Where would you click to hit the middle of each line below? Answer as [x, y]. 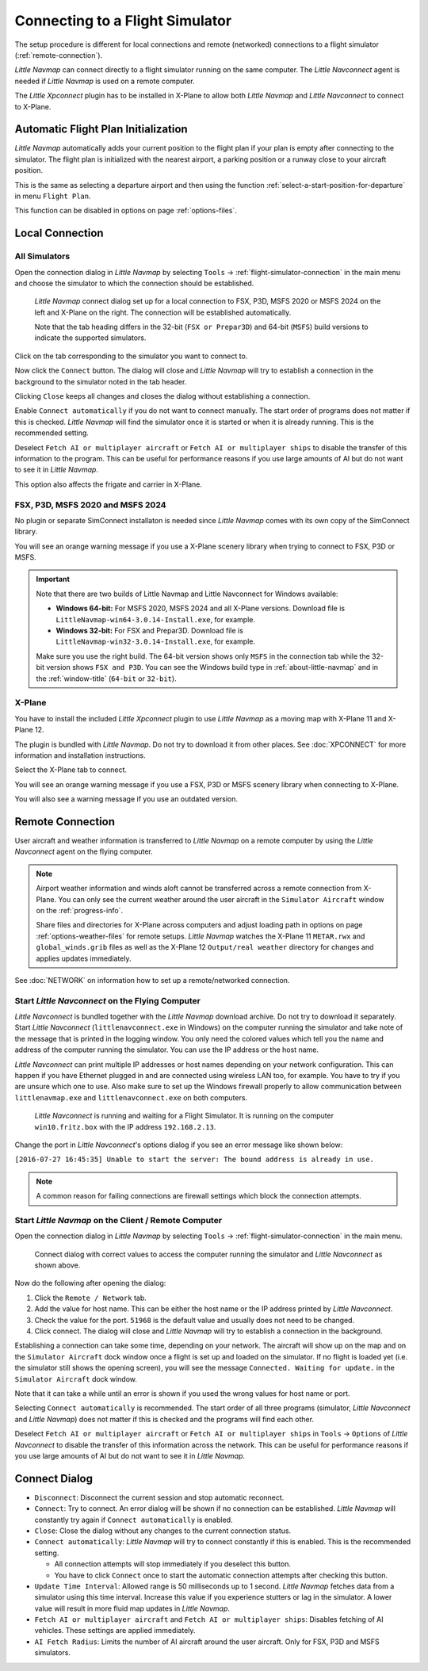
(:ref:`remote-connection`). [59, 55]
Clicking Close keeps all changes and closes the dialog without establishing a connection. [162, 396]
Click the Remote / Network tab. [90, 1298]
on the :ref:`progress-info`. [79, 910]
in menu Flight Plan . [53, 196]
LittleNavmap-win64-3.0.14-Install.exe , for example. [155, 619]
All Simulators [42, 256]
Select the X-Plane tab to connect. [71, 770]
